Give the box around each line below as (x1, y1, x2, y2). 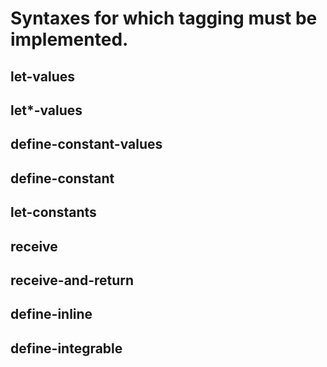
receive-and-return (10, 272, 135, 289)
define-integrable (10, 340, 123, 357)
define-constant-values (10, 136, 163, 153)
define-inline (10, 306, 93, 323)
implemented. (10, 28, 129, 51)
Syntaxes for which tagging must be (10, 7, 318, 30)
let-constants (10, 204, 97, 221)
